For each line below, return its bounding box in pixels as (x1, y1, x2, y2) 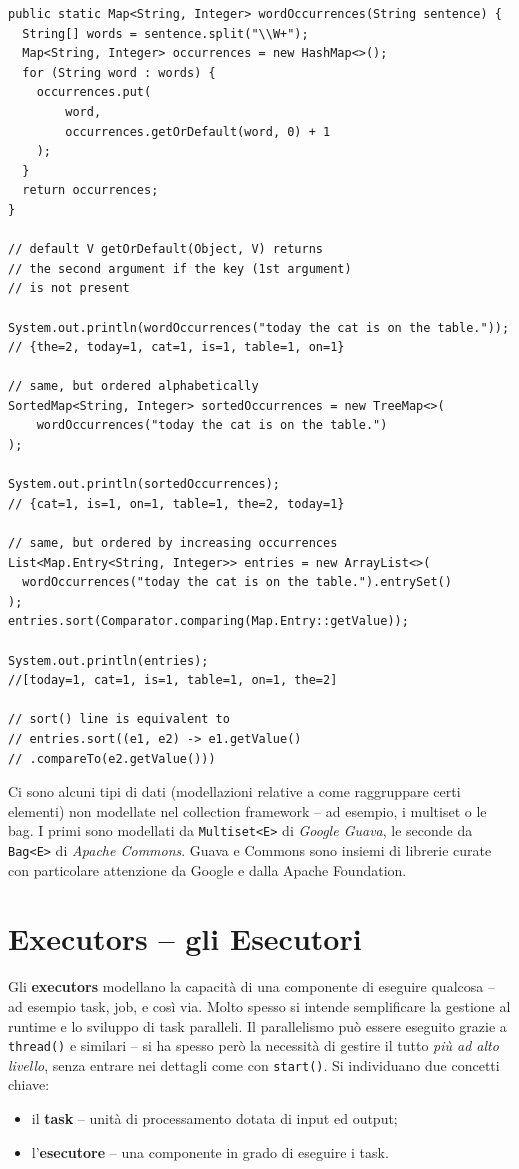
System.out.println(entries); (8, 653, 209, 668)
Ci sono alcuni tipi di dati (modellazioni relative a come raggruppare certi (8, 781, 461, 802)
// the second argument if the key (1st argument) (8, 261, 352, 276)
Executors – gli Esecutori (8, 918, 362, 959)
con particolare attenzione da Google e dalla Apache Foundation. (8, 859, 407, 880)
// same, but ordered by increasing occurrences (8, 536, 338, 551)
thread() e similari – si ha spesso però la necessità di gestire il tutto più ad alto (8, 1035, 499, 1056)
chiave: (8, 1074, 50, 1095)
